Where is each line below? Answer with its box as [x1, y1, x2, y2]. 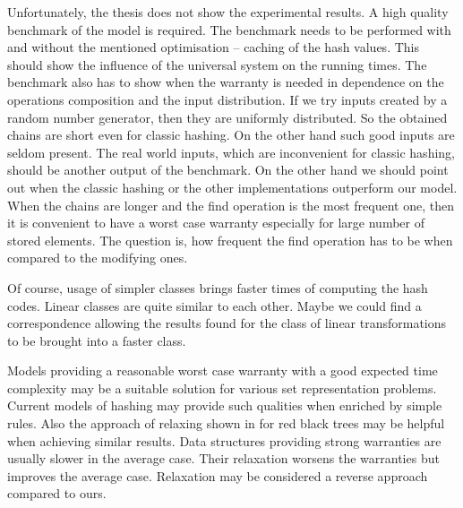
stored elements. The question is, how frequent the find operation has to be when [7, 230, 453, 249]
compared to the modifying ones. [7, 248, 188, 267]
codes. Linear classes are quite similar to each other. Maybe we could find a [7, 296, 422, 314]
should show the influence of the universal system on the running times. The [7, 55, 427, 73]
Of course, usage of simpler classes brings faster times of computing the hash [7, 278, 428, 297]
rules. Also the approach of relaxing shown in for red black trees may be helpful [7, 414, 445, 433]
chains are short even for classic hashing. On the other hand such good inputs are [7, 125, 455, 144]
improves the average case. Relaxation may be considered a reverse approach [7, 466, 428, 485]
